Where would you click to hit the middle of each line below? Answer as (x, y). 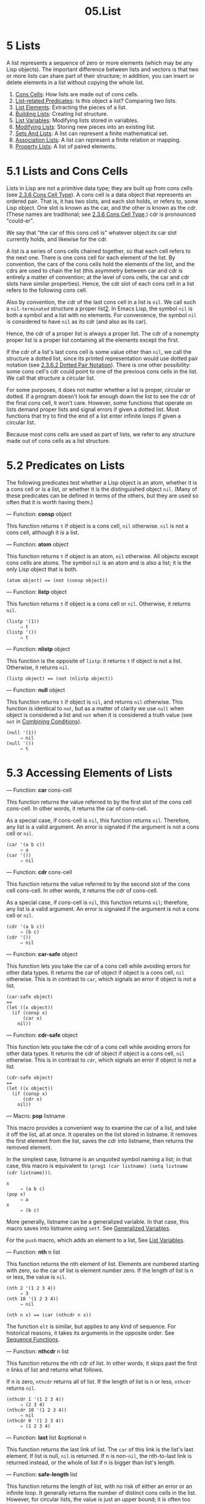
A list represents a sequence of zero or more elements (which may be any (99, 63)
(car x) (32, 1018)
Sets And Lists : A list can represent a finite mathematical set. (91, 133)
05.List (103, 11)
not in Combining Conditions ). (44, 721)
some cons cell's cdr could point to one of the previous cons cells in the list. (102, 371)
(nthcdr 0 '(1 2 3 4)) (35, 1421)
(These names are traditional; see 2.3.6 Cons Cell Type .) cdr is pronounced (101, 214)
